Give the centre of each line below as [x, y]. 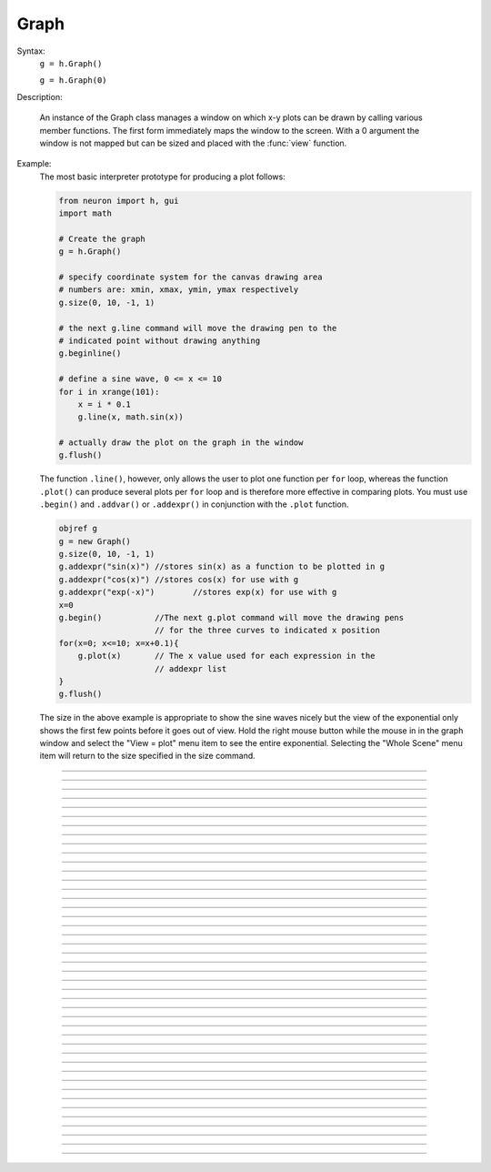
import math [85, 213]
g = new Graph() [95, 541]
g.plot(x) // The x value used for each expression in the [226, 656]
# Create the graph [102, 238]
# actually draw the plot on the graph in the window [181, 443]
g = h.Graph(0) [74, 81]
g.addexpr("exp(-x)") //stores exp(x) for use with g [198, 592]
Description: [40, 96]
